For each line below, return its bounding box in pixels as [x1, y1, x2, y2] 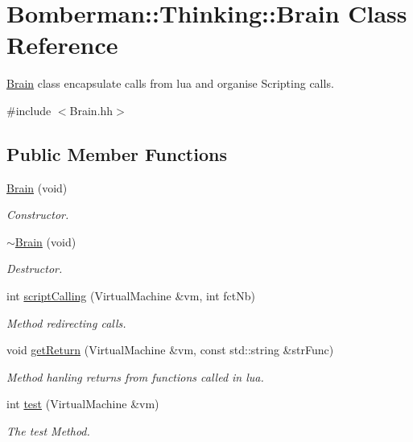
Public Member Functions [6, 141, 227, 166]
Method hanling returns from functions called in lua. [6, 368, 264, 385]
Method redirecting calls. [6, 314, 126, 331]
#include [6, 101, 52, 118]
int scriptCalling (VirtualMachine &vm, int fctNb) [6, 287, 256, 304]
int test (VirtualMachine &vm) [6, 395, 159, 412]
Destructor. [6, 260, 63, 277]
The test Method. [6, 423, 90, 440]
